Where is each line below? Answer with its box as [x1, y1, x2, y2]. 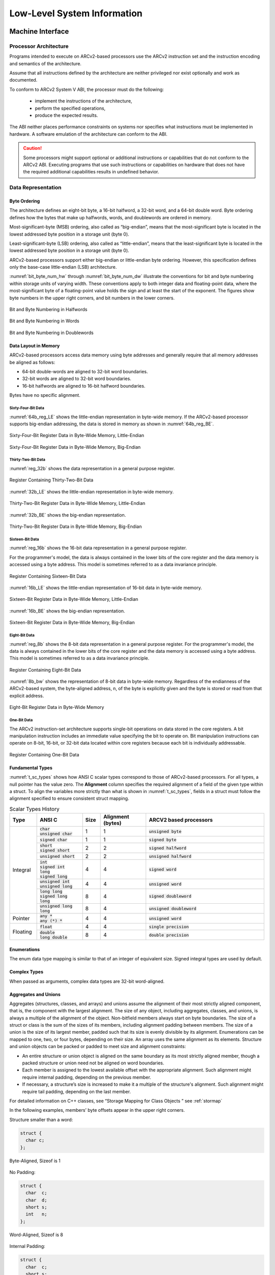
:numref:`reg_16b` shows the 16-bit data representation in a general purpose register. [9, 545, 187, 551]
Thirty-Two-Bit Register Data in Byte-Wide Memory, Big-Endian [9, 523, 142, 530]
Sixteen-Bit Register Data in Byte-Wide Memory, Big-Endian [9, 620, 135, 626]
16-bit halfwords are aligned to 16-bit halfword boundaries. [22, 382, 146, 389]
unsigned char [40, 831, 72, 836]
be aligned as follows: [9, 359, 56, 365]
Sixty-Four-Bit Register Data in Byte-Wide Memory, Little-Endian [9, 432, 145, 439]
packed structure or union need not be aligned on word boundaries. [22, 1060, 164, 1066]
